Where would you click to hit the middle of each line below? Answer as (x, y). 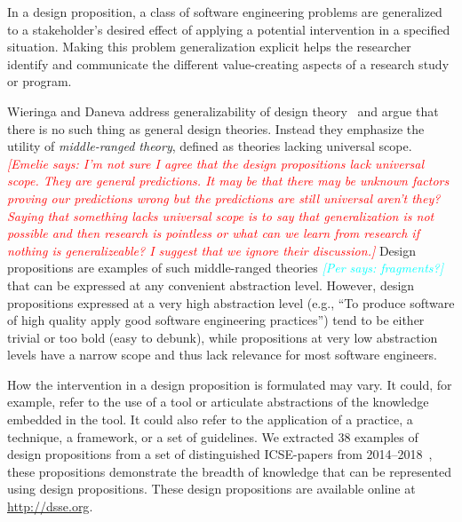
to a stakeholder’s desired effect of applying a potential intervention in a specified (229, 29)
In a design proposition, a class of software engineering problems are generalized (225, 12)
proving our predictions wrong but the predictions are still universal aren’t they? (224, 198)
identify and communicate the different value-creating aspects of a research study (228, 63)
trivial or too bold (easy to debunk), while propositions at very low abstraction (223, 337)
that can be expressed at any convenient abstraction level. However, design (211, 285)
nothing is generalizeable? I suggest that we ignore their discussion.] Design (212, 250)
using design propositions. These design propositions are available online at (211, 489)
